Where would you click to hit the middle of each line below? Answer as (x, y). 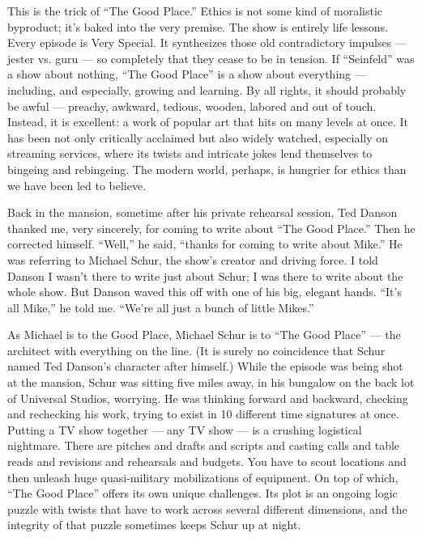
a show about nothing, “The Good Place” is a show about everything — (187, 74)
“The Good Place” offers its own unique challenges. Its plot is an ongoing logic (202, 493)
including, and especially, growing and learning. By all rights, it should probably (207, 89)
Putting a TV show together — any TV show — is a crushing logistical (185, 429)
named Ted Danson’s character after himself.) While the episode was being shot (205, 366)
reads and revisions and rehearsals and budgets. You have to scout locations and (207, 462)
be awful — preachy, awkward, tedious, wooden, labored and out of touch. (192, 106)
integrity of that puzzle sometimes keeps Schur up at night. (154, 525)
